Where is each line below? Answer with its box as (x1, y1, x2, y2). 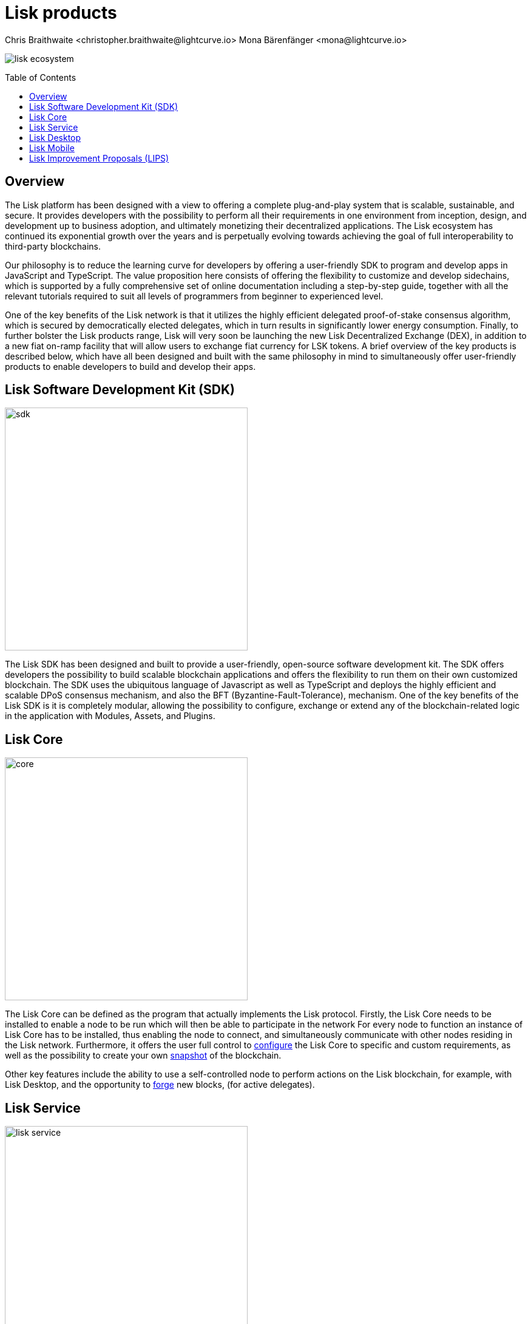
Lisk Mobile (29, 142, 75, 153)
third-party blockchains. (5, 241, 101, 251)
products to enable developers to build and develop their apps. (5, 361, 256, 372)
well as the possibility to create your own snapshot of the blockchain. (5, 1050, 282, 1061)
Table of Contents (5, 72, 76, 83)
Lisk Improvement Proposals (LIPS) (29, 152, 169, 163)
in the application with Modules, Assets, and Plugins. (5, 711, 215, 722)
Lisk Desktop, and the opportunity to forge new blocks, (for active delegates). (5, 1079, 315, 1090)
